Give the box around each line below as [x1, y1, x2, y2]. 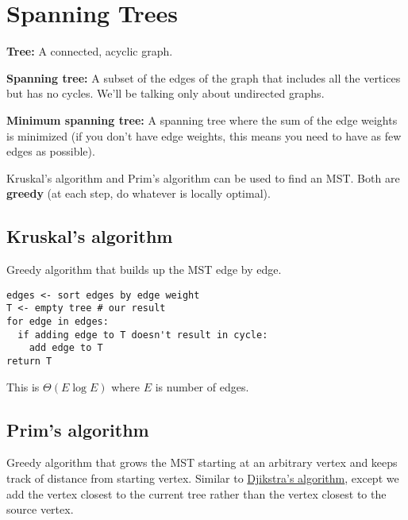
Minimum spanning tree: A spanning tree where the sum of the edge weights [6, 111, 398, 128]
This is [6, 378, 40, 395]
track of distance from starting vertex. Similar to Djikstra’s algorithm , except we [6, 470, 399, 486]
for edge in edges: [6, 315, 109, 327]
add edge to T [29, 342, 103, 354]
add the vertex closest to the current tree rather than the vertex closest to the [6, 485, 387, 502]
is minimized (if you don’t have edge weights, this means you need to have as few [6, 127, 402, 144]
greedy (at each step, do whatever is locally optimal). [6, 185, 271, 202]
